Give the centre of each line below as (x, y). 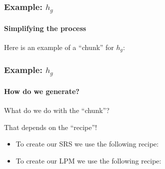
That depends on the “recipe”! (51, 127)
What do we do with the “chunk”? (57, 110)
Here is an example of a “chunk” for (59, 47)
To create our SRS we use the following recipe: (87, 144)
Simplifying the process (45, 28)
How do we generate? (42, 91)
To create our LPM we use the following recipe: (88, 160)
